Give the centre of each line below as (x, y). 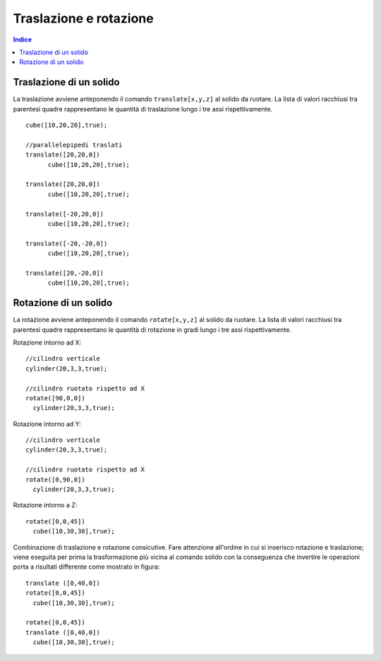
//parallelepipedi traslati (74, 145)
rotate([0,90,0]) (55, 480)
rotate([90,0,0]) (55, 398)
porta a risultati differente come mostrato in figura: (86, 567)
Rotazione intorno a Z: (45, 505)
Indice (22, 39)
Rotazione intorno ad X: (47, 342)
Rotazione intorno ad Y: (47, 424)
